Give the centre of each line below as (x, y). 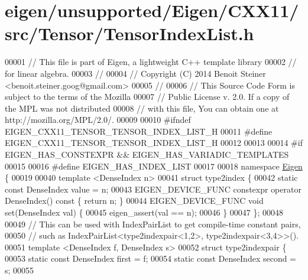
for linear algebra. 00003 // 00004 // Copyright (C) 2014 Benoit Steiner (135, 73)
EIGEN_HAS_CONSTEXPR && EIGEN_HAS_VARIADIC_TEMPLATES (147, 154)
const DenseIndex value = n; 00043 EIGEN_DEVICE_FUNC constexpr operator (153, 189)
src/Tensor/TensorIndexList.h (129, 33)
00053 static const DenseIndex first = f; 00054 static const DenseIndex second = (151, 258)
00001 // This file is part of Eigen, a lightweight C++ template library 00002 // (151, 62)
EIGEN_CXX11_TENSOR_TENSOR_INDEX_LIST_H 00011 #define (139, 131)
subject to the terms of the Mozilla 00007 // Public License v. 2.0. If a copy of (147, 97)
